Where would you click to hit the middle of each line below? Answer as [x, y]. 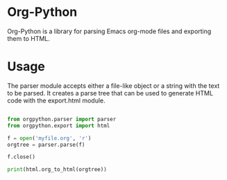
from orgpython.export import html [59, 125]
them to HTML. [29, 38]
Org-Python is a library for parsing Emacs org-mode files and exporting [109, 31]
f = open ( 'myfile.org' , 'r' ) [49, 138]
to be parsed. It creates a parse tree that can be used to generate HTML [110, 93]
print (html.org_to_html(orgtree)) [57, 170]
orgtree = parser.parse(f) [46, 145]
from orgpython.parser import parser [62, 119]
